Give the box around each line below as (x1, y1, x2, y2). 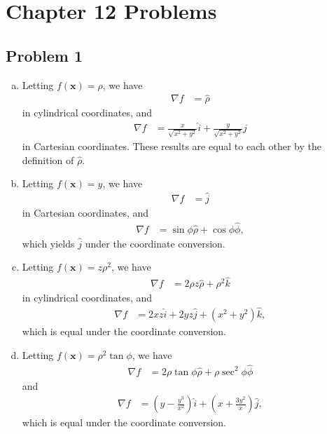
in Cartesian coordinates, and (22, 205, 149, 219)
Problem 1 (6, 44, 83, 66)
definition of (22, 152, 74, 167)
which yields (22, 236, 75, 250)
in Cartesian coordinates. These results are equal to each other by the (22, 138, 321, 153)
